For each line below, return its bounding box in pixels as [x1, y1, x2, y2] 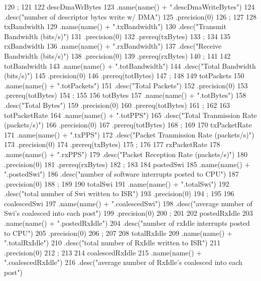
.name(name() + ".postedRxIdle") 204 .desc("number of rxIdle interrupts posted [4, 218, 250, 228]
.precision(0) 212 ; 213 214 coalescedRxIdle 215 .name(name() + [4, 247, 202, 257]
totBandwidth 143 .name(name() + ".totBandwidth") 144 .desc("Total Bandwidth [4, 60, 256, 71]
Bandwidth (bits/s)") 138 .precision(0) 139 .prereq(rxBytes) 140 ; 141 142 [4, 50, 231, 61]
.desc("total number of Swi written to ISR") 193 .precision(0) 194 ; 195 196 [4, 188, 234, 199]
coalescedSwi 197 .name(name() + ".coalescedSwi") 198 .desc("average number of [4, 198, 252, 208]
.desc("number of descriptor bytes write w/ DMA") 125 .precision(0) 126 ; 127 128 [4, 11, 257, 22]
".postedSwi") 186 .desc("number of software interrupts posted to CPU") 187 [4, 169, 239, 179]
